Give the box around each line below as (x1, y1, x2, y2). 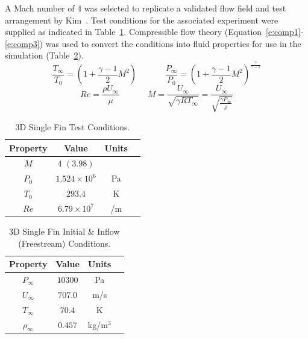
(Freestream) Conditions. (18, 236, 111, 249)
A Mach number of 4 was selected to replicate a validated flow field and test (5, 2, 286, 14)
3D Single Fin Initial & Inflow (9, 225, 120, 237)
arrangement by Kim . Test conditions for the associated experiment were (5, 13, 278, 26)
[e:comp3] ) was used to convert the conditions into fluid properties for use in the (5, 37, 301, 49)
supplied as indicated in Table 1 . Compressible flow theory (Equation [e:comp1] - (5, 25, 304, 38)
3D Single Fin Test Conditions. (15, 120, 130, 133)
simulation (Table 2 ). (5, 49, 84, 62)
